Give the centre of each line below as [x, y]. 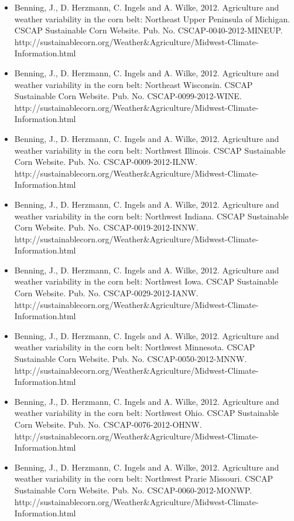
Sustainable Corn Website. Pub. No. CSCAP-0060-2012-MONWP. [133, 490]
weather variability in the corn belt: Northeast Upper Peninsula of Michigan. [152, 18]
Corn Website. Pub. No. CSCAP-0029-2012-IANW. [106, 293]
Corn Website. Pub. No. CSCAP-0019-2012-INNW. [106, 227]
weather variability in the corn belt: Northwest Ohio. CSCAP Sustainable [147, 413]
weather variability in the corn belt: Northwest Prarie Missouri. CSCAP [143, 478]
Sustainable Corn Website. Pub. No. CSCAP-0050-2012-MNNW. [131, 359]
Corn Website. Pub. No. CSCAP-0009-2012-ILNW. [106, 162]
